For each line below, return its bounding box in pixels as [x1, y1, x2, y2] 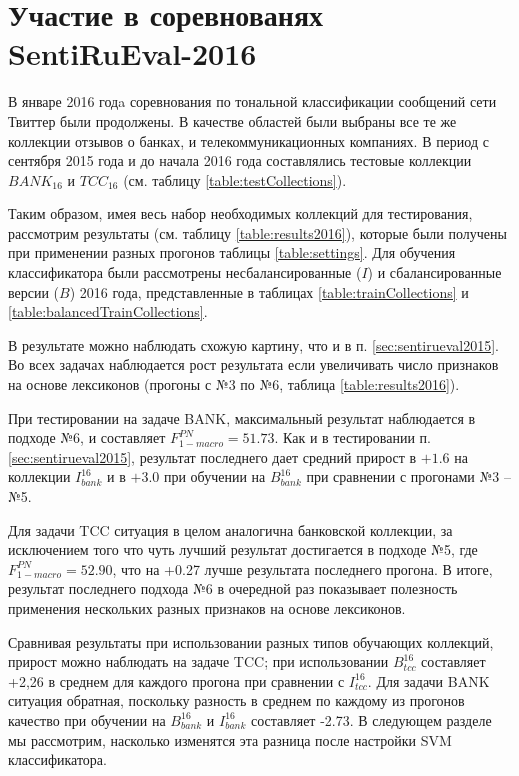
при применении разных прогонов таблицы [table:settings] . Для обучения [8, 242, 456, 263]
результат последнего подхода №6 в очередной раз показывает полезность [8, 578, 458, 599]
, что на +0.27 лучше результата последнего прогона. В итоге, [112, 558, 493, 579]
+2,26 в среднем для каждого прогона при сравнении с [8, 670, 345, 691]
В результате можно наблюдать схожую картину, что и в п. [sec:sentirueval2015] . [8, 334, 499, 355]
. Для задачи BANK [367, 670, 490, 691]
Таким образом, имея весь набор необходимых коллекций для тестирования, [8, 203, 473, 224]
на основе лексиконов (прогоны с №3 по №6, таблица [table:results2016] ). [8, 374, 460, 395]
